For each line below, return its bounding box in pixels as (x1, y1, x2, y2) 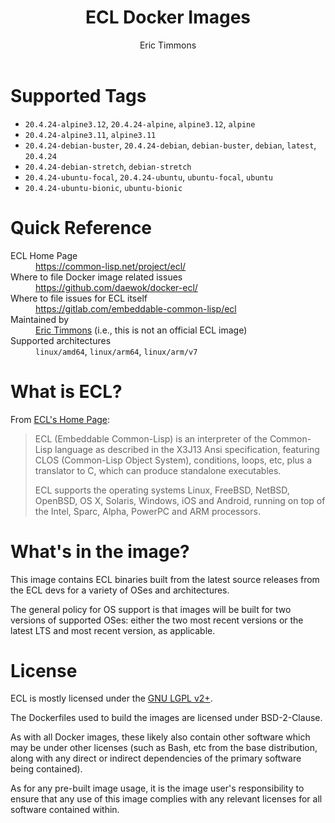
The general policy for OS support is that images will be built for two (10, 603, 292, 615)
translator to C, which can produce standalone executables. (34, 464, 282, 476)
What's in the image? (10, 540, 190, 563)
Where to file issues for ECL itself (10, 292, 148, 304)
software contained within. (10, 804, 120, 816)
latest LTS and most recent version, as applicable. (10, 624, 216, 636)
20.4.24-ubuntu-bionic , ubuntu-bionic (24, 181, 183, 193)
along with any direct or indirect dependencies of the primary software (10, 752, 302, 765)
